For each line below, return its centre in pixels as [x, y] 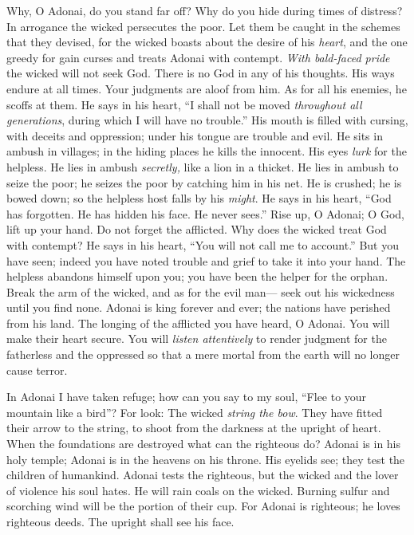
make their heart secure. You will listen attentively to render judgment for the [197, 338]
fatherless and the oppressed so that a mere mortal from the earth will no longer [203, 354]
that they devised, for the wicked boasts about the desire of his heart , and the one [207, 42]
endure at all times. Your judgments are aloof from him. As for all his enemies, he [207, 88]
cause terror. [37, 370]
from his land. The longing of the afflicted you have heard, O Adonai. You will [198, 323]
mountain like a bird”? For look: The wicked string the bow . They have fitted [195, 412]
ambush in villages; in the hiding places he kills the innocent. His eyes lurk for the [207, 151]
